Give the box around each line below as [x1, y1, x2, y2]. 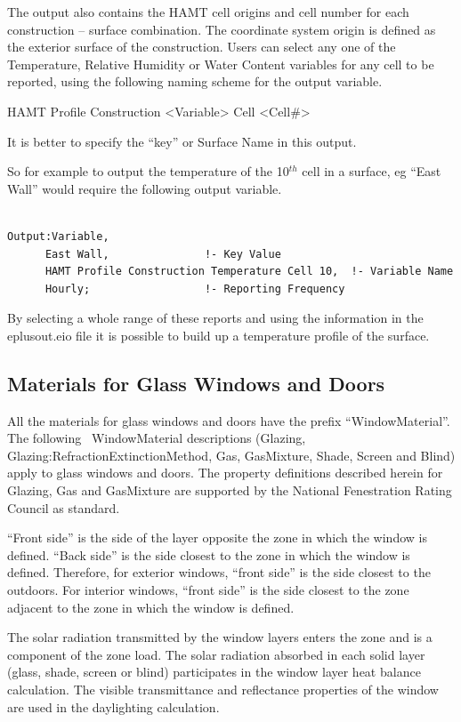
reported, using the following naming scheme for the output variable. [7, 72, 383, 91]
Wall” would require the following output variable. [7, 179, 282, 197]
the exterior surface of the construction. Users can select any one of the [7, 37, 396, 56]
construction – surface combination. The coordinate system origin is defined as [7, 20, 436, 38]
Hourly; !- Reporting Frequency [44, 282, 345, 295]
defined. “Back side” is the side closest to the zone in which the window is [7, 545, 410, 564]
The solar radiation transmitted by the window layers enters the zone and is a [7, 628, 433, 646]
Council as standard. [7, 498, 120, 517]
